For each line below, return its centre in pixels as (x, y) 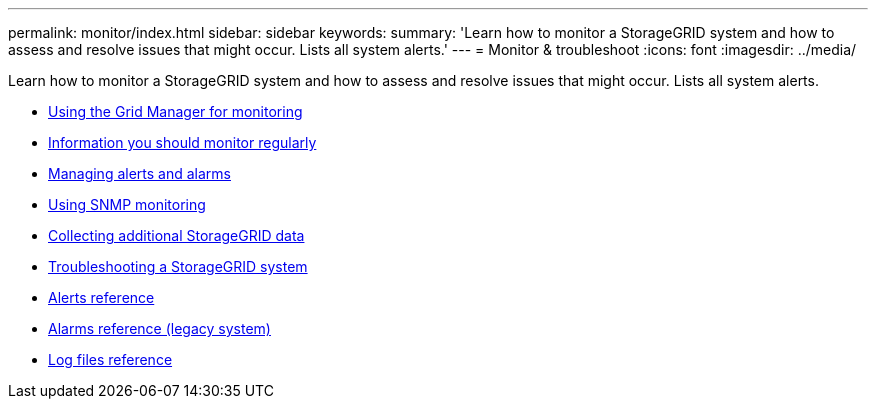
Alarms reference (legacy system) (159, 328)
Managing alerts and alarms (139, 173)
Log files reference (110, 359)
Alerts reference (101, 297)
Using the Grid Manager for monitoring (175, 111)
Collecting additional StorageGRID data (176, 235)
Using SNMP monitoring (127, 204)
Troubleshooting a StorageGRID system (178, 266)
